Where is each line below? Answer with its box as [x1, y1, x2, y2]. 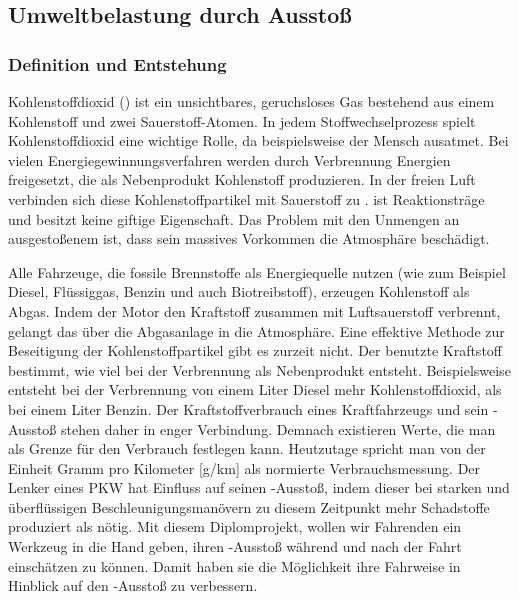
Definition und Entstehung [8, 51, 227, 76]
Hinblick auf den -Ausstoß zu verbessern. [8, 575, 258, 596]
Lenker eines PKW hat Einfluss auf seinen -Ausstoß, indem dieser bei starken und [8, 477, 510, 498]
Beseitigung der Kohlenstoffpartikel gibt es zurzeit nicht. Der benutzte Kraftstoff [8, 340, 502, 361]
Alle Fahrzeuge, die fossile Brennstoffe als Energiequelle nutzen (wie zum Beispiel [8, 261, 506, 282]
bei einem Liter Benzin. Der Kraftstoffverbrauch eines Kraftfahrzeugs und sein [8, 398, 489, 419]
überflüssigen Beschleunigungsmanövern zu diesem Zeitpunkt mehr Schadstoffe [8, 496, 490, 517]
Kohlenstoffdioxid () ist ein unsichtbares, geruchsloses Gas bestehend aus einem [8, 91, 495, 111]
